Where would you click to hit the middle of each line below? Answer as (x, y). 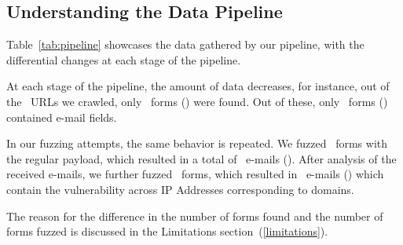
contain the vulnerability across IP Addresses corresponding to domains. (180, 189)
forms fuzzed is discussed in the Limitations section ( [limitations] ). (167, 231)
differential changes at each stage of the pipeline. (124, 59)
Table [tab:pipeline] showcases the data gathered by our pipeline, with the (185, 44)
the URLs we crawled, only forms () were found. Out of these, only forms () (197, 101)
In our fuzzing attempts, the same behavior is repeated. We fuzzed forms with (197, 143)
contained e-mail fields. (62, 117)
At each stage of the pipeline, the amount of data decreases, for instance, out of (198, 86)
